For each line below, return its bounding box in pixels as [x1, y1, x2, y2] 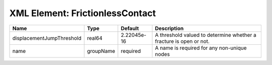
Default [120, 25, 139, 32]
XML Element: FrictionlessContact [9, 8, 156, 19]
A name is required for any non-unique [155, 44, 247, 51]
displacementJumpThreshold [12, 34, 82, 41]
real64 [87, 34, 103, 41]
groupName [87, 47, 115, 54]
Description [155, 25, 184, 32]
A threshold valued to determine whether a [155, 31, 256, 38]
